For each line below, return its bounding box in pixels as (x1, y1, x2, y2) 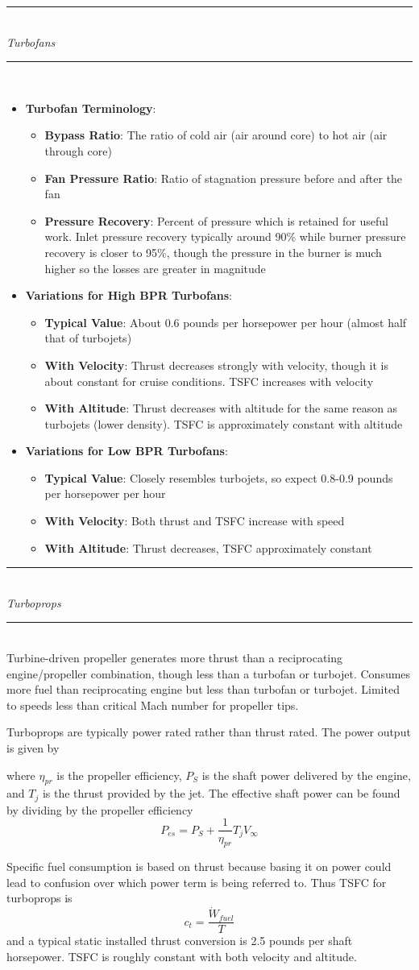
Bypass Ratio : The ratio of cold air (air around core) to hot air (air (44, 126, 388, 143)
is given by (6, 740, 60, 756)
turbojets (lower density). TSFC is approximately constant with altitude (44, 415, 403, 432)
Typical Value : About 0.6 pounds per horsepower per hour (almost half (44, 313, 407, 330)
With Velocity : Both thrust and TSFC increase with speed (44, 512, 345, 529)
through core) (44, 142, 112, 159)
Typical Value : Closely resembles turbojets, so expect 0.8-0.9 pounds (44, 469, 393, 486)
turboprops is (6, 889, 73, 906)
